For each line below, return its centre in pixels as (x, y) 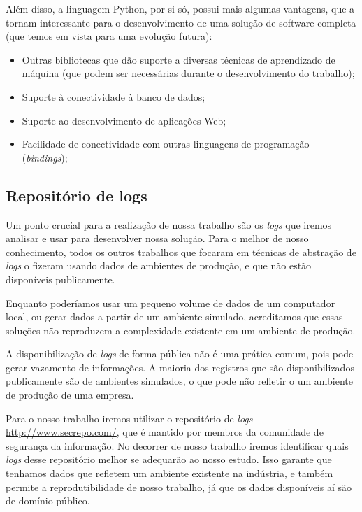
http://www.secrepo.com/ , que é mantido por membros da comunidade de (165, 432)
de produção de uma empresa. (70, 395)
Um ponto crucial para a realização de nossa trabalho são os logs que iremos (169, 224)
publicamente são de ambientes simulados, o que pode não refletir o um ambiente (179, 381)
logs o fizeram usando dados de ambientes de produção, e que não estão (159, 265)
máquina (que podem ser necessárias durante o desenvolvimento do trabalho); (188, 73)
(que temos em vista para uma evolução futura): (109, 36)
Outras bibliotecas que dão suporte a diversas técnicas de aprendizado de (179, 59)
